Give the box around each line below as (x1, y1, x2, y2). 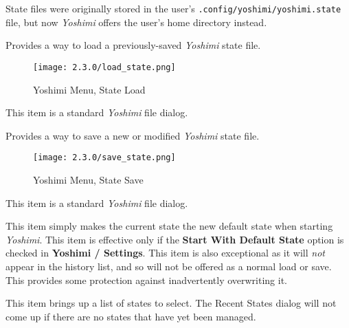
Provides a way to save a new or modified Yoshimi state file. (5, 128, 260, 142)
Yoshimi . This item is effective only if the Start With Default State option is (5, 232, 344, 246)
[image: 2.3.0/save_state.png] (33, 153, 176, 163)
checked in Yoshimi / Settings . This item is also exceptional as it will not (5, 245, 325, 260)
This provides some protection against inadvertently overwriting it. (5, 272, 288, 287)
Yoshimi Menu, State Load (33, 82, 146, 96)
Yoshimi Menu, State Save (33, 172, 144, 186)
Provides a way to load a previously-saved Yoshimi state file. (5, 38, 261, 52)
